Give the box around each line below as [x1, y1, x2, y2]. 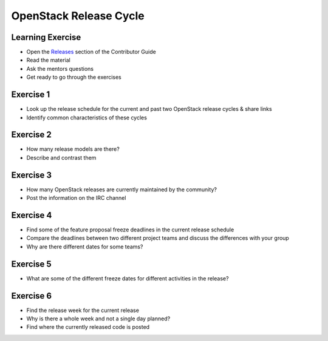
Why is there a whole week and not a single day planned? [26, 315, 171, 322]
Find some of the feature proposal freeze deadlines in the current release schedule [26, 226, 234, 233]
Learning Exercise [11, 32, 81, 42]
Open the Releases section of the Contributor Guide [26, 48, 156, 56]
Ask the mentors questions [26, 65, 94, 72]
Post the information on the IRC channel [26, 194, 126, 202]
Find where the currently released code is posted [26, 323, 150, 331]
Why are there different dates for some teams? [26, 243, 143, 250]
